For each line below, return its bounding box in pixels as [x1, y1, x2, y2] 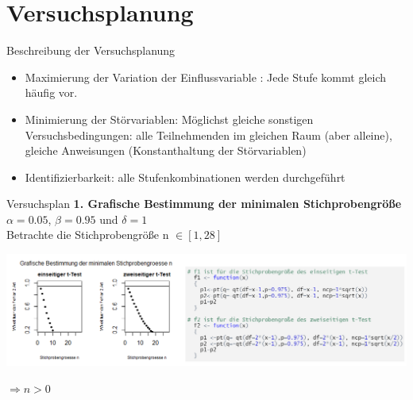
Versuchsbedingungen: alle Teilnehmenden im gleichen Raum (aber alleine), [25, 126, 392, 143]
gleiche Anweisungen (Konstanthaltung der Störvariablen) [25, 142, 307, 159]
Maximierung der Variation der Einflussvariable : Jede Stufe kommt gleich [25, 68, 387, 85]
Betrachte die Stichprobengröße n [6, 226, 169, 243]
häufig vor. [25, 84, 78, 101]
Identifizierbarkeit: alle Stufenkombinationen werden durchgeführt [25, 168, 345, 185]
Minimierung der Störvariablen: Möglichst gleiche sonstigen [25, 110, 314, 127]
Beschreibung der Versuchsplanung [6, 42, 176, 59]
